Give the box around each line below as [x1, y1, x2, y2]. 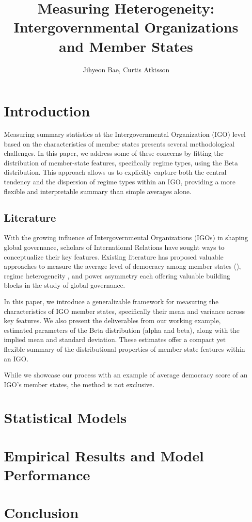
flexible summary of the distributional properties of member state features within [4, 343, 245, 354]
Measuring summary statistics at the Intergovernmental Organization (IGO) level [4, 129, 246, 139]
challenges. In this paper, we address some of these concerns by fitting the [4, 148, 223, 158]
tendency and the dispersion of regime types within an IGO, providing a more [4, 177, 236, 186]
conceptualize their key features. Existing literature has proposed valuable [4, 251, 223, 261]
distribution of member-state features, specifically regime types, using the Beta [4, 157, 238, 167]
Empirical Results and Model [4, 445, 204, 465]
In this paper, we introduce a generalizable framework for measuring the [4, 296, 219, 306]
